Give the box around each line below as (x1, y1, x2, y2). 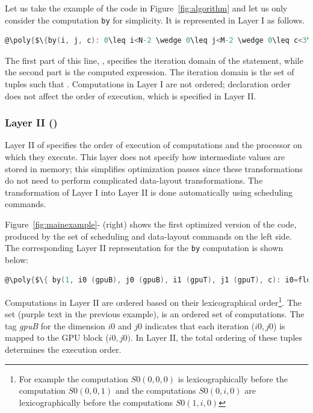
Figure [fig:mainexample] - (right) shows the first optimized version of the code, (5, 218, 297, 230)
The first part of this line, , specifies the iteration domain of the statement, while (5, 54, 303, 66)
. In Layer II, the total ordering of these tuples (130, 331, 303, 344)
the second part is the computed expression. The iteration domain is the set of (5, 66, 294, 78)
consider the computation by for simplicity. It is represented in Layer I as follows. (5, 13, 305, 26)
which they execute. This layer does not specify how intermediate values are (5, 151, 285, 163)
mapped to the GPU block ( (5, 331, 109, 344)
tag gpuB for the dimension (5, 319, 105, 332)
